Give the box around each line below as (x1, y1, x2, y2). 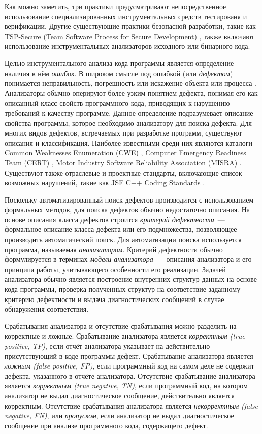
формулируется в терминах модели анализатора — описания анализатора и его (5, 254, 252, 264)
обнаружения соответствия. (5, 304, 89, 314)
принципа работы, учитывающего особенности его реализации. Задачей (5, 263, 226, 274)
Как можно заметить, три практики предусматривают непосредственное (5, 1, 226, 11)
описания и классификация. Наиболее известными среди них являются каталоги (5, 137, 252, 148)
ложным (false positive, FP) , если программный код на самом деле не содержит (5, 360, 254, 371)
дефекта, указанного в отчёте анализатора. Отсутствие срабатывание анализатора (5, 370, 255, 381)
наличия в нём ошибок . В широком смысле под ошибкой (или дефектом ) (5, 68, 233, 78)
